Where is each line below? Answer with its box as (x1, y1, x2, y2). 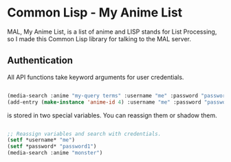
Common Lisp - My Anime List (7, 5, 183, 21)
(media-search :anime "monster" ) (7, 150, 103, 157)
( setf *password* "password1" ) (7, 143, 97, 150)
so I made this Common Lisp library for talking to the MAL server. (7, 34, 191, 43)
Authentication (7, 55, 74, 67)
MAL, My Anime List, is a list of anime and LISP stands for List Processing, (7, 27, 217, 36)
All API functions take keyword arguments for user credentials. (7, 73, 184, 81)
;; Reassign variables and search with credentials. (7, 130, 162, 137)
